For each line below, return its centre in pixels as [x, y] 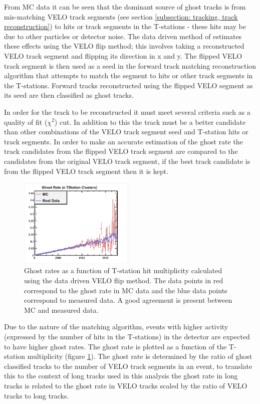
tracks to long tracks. [37, 395]
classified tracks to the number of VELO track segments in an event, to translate [128, 366]
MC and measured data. [61, 310]
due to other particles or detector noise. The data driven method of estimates [123, 36]
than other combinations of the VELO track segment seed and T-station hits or [126, 132]
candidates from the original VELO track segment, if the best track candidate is [127, 161]
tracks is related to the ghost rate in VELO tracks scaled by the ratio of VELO [126, 385]
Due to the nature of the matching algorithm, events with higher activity [116, 327]
